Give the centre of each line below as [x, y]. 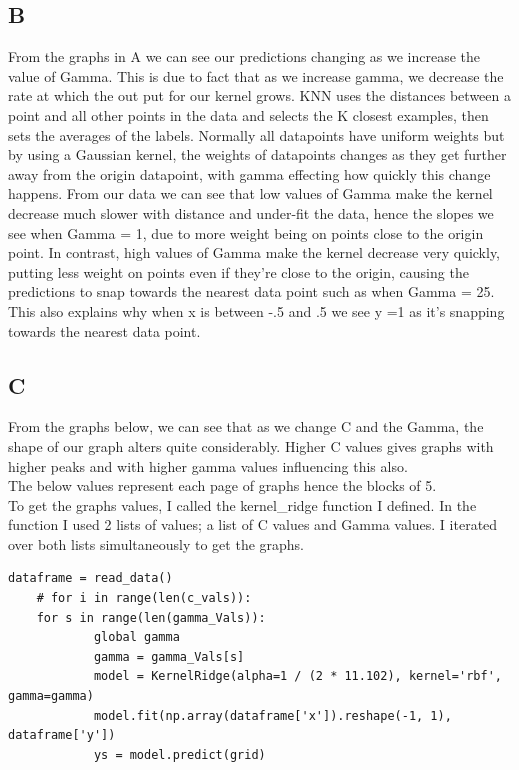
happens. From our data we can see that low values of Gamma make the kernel [250, 193]
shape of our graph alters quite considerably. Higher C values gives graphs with [251, 445]
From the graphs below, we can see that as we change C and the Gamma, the [246, 426]
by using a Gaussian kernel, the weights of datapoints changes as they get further [257, 154]
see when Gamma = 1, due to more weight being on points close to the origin [246, 232]
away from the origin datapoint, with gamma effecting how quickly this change [249, 173]
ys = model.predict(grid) [179, 754]
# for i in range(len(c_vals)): [144, 598]
